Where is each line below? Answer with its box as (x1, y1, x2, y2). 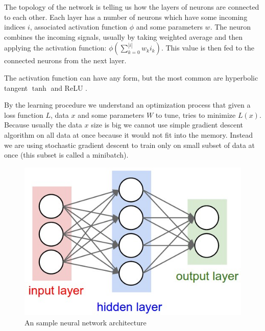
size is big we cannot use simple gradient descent (91, 119, 243, 130)
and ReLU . (51, 82, 87, 93)
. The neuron (210, 21, 251, 32)
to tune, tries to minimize (155, 109, 236, 120)
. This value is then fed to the (161, 42, 255, 53)
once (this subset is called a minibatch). (4, 149, 129, 160)
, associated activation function (30, 21, 128, 32)
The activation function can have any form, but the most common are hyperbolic (4, 72, 258, 83)
